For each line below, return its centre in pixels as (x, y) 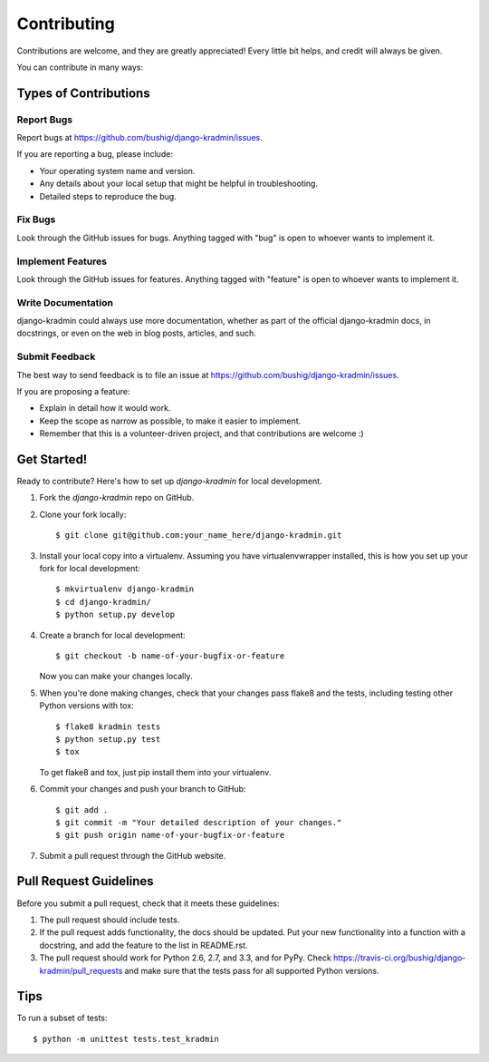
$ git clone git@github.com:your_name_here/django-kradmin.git (199, 536)
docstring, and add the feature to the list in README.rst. (144, 945)
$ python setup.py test (108, 739)
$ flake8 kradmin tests (108, 726)
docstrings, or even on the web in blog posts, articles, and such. (137, 333)
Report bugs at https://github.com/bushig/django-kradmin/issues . (139, 138)
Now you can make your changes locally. (116, 677)
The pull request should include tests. (110, 920)
